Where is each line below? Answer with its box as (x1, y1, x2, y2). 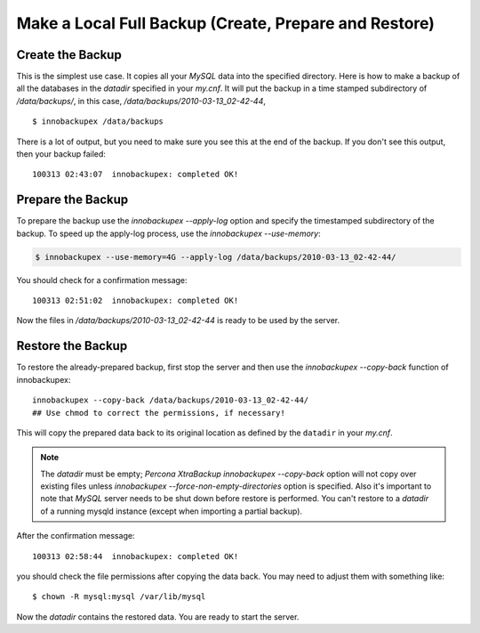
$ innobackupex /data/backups (32, 117, 164, 126)
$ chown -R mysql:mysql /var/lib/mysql (32, 592, 206, 602)
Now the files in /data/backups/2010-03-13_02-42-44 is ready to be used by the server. (16, 315, 340, 326)
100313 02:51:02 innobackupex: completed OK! (32, 296, 239, 306)
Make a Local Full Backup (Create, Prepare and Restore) (16, 13, 436, 33)
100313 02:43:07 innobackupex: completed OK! (32, 169, 239, 180)
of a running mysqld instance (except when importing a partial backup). (40, 506, 302, 516)
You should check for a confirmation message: (16, 274, 188, 285)
